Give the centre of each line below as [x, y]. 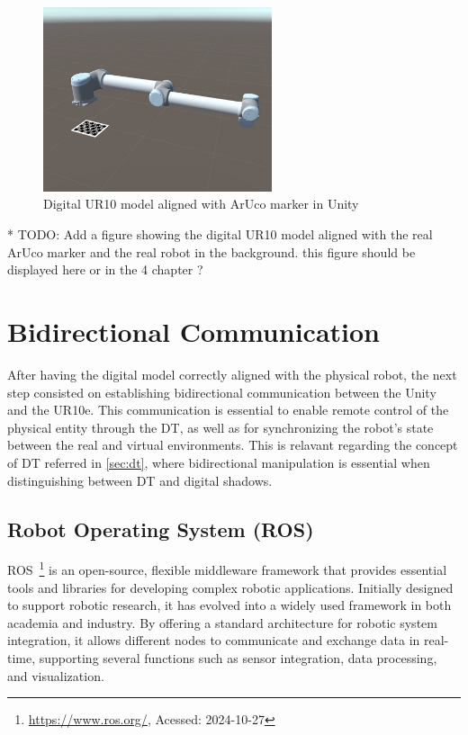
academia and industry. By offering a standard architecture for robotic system [222, 622]
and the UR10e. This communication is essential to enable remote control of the [228, 410]
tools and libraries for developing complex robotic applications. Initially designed [230, 587]
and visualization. [56, 675]
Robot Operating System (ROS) [161, 529]
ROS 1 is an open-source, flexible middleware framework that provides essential [227, 568]
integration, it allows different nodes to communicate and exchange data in [214, 640]
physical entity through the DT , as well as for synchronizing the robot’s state [220, 427]
